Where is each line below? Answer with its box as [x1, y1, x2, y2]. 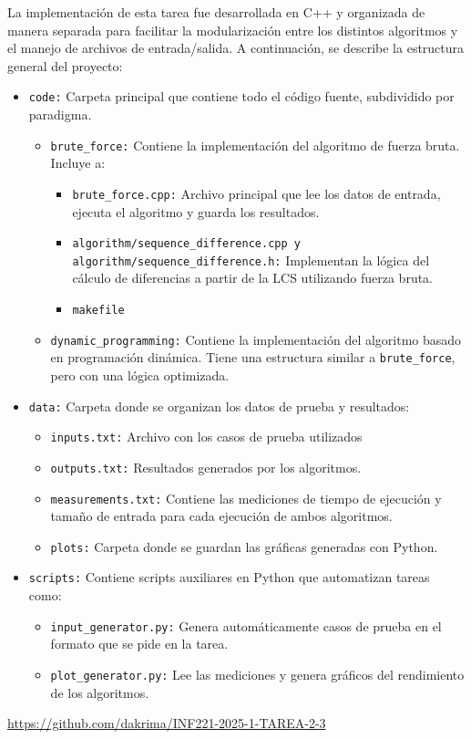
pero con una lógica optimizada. [50, 366, 230, 384]
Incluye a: [50, 153, 106, 172]
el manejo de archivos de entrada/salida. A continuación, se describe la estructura [7, 38, 465, 57]
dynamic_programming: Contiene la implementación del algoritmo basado [50, 329, 462, 349]
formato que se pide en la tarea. [50, 634, 229, 653]
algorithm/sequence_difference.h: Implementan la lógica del [72, 250, 430, 269]
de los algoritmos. [50, 682, 149, 702]
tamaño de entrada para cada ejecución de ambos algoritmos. [50, 506, 393, 526]
